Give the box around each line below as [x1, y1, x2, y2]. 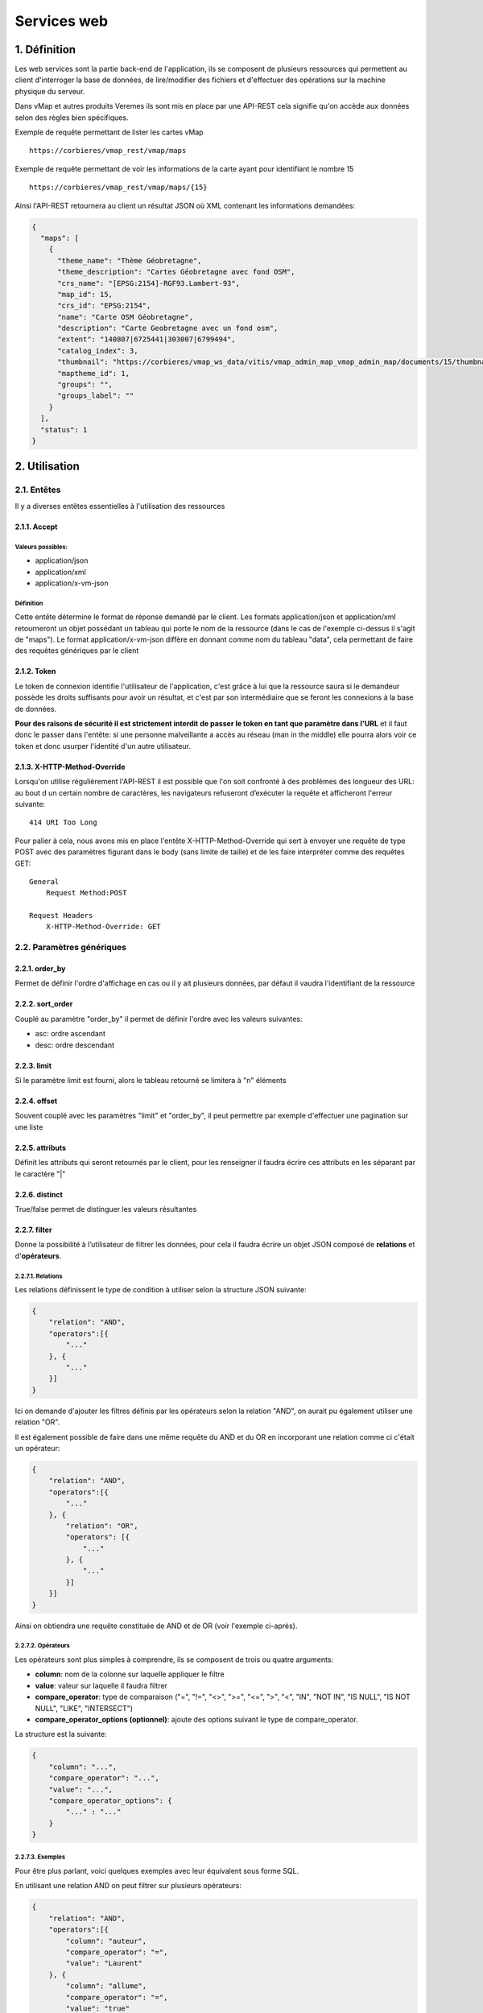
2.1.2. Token [14, 667, 56, 676]
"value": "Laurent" [65, 1959, 142, 1968]
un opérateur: [14, 1443, 60, 1453]
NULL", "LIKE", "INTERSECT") [35, 1703, 133, 1713]
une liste [14, 1122, 43, 1131]
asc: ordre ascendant [35, 1029, 106, 1039]
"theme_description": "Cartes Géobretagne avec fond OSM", [57, 267, 295, 277]
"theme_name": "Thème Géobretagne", [57, 256, 202, 265]
